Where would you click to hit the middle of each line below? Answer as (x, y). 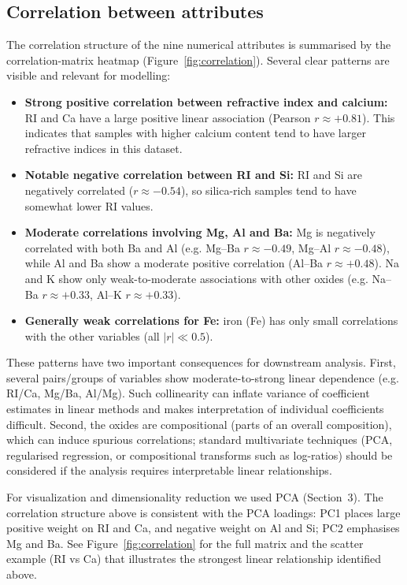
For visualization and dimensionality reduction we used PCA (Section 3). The (195, 497)
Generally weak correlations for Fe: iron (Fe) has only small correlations (211, 320)
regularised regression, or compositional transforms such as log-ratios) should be (200, 455)
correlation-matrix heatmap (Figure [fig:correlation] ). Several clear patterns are (198, 60)
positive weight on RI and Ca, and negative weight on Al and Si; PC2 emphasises (203, 528)
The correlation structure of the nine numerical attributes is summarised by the (199, 45)
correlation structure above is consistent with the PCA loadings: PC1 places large (203, 512)
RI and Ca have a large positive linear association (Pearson (168, 117)
